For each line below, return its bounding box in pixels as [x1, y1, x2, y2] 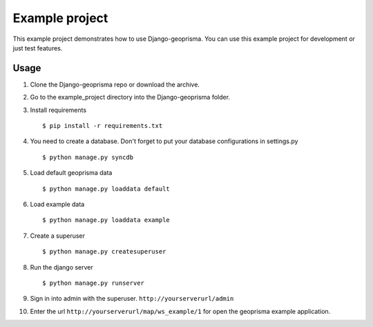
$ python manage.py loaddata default [42, 185, 171, 193]
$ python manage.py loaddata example [42, 216, 171, 224]
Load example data [30, 200, 85, 208]
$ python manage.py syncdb [42, 153, 134, 161]
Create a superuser [30, 232, 86, 240]
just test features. [12, 44, 63, 52]
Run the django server [30, 263, 93, 271]
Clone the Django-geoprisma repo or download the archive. [30, 80, 200, 88]
